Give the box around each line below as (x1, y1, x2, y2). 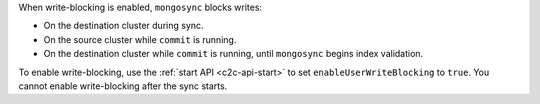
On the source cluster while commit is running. (43, 33, 237, 45)
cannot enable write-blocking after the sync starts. (18, 80, 228, 92)
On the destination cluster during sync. (43, 20, 204, 32)
